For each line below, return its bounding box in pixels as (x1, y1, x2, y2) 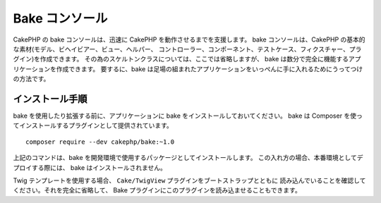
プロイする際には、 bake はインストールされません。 (13, 163, 167, 172)
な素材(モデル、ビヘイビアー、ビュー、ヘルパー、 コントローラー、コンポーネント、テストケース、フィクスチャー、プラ (13, 44, 362, 53)
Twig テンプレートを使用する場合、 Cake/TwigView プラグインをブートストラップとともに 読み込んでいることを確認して (13, 176, 366, 185)
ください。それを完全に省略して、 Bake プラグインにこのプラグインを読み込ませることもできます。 (13, 186, 301, 195)
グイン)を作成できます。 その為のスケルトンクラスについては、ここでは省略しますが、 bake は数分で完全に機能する (13, 55, 349, 63)
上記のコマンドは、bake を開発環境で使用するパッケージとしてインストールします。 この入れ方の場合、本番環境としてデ (13, 154, 363, 162)
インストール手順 (13, 92, 87, 105)
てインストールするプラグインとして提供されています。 (13, 121, 173, 130)
